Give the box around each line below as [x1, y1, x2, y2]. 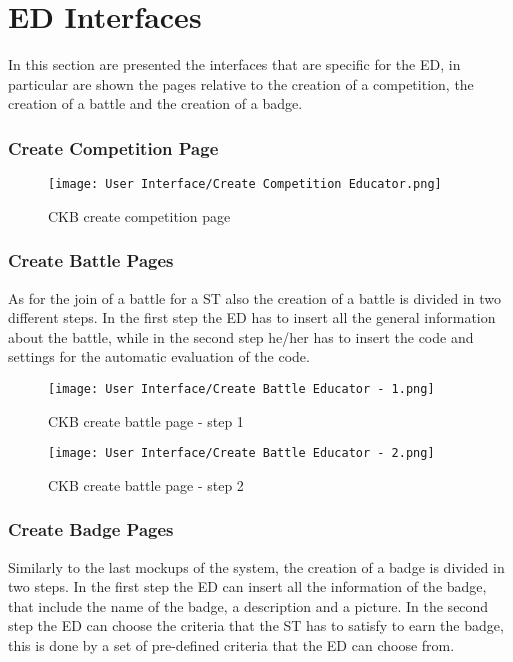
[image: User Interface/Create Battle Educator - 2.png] [48, 446, 435, 461]
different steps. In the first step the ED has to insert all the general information [8, 307, 496, 328]
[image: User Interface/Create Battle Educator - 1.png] [48, 381, 435, 396]
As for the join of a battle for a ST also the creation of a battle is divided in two [8, 287, 502, 308]
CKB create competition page [48, 205, 231, 226]
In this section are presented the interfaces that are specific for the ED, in [8, 54, 461, 75]
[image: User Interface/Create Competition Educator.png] [48, 177, 442, 192]
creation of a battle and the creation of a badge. [8, 93, 303, 114]
